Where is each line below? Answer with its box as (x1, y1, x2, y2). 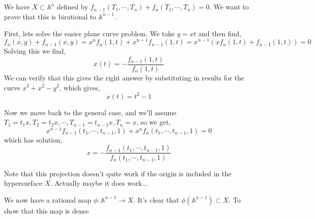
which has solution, (4, 134, 63, 145)
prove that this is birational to (4, 11, 96, 21)
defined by (57, 1, 88, 12)
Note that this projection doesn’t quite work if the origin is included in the (4, 168, 232, 178)
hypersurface (4, 178, 43, 188)
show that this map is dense (4, 205, 89, 216)
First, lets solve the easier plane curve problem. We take (4, 28, 175, 38)
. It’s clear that (133, 194, 179, 205)
